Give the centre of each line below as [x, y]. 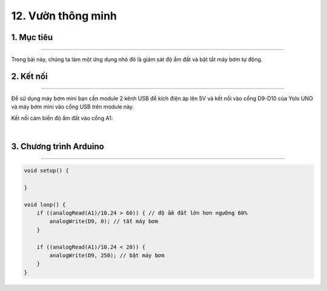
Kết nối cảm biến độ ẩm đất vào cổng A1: [62, 118]
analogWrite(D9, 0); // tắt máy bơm [104, 222]
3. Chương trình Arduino [58, 146]
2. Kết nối [29, 77]
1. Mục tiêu [32, 37]
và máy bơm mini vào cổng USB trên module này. [73, 107]
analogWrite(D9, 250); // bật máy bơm [107, 256]
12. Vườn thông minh [64, 16]
